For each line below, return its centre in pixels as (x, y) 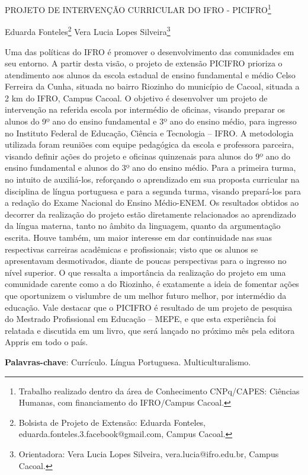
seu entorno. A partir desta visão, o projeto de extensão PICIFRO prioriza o (144, 63)
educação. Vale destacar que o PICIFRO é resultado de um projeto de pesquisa (149, 307)
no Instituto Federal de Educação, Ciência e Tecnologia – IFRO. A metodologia (149, 133)
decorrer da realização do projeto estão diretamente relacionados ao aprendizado (150, 214)
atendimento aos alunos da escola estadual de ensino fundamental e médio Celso (150, 74)
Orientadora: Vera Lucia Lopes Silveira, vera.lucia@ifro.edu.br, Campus (149, 453)
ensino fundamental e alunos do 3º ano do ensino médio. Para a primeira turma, (150, 168)
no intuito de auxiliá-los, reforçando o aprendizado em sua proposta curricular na (152, 179)
